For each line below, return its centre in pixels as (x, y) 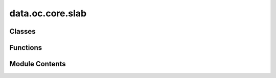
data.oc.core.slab (48, 13)
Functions (26, 48)
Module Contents (38, 64)
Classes (22, 31)
